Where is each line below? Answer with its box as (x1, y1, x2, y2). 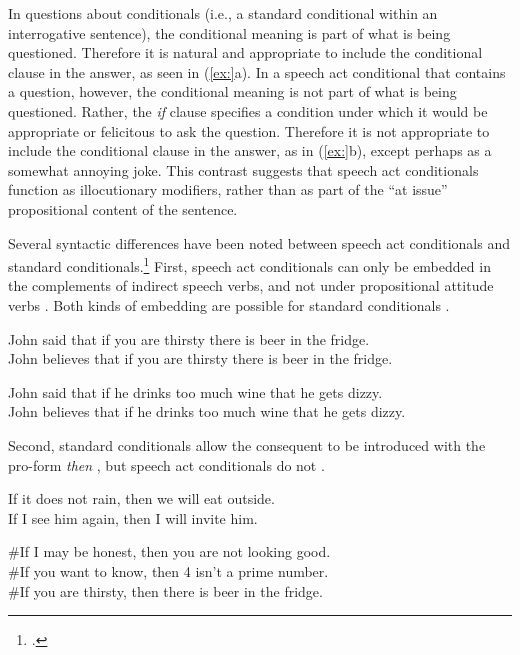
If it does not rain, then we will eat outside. (8, 488, 275, 509)
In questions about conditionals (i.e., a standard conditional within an (8, 3, 438, 23)
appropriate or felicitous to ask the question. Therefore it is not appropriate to (8, 120, 490, 141)
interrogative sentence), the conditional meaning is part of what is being (8, 22, 451, 43)
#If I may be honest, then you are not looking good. (8, 541, 331, 562)
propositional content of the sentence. (8, 198, 238, 219)
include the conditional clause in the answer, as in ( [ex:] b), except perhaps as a (8, 140, 492, 161)
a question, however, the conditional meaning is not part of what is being (8, 81, 457, 102)
